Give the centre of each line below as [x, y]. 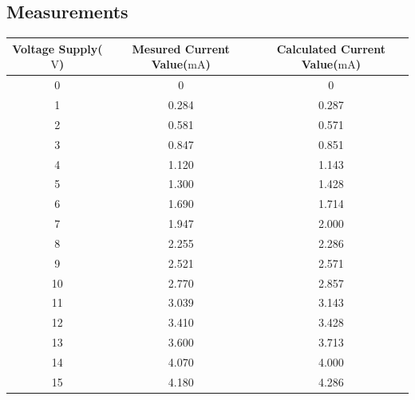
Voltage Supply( [57, 48]
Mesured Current [181, 48]
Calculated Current [331, 48]
